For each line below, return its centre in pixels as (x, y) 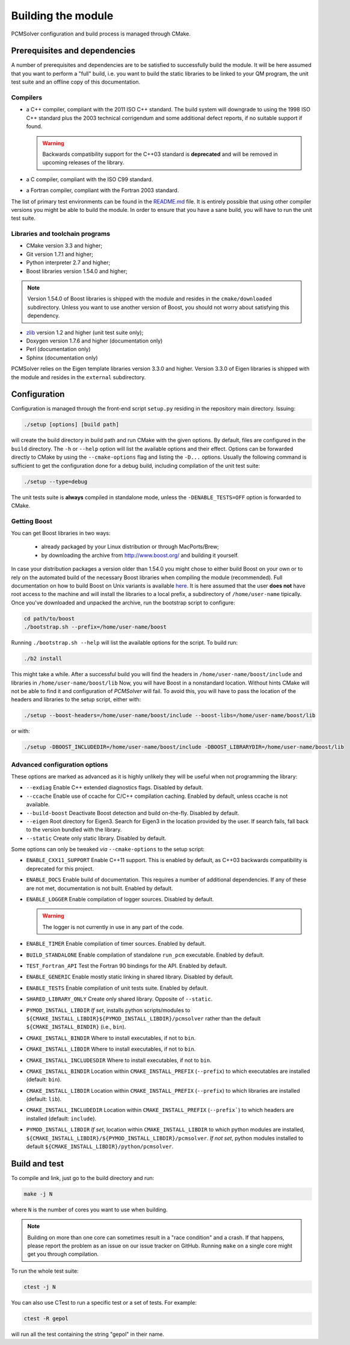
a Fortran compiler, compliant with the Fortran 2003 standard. (103, 190)
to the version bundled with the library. (74, 830)
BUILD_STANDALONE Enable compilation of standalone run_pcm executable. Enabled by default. (145, 955)
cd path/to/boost (49, 618)
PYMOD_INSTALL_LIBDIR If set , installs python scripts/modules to (108, 1010)
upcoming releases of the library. (83, 163)
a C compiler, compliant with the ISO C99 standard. (90, 179)
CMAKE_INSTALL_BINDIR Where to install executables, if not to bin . (111, 1038)
